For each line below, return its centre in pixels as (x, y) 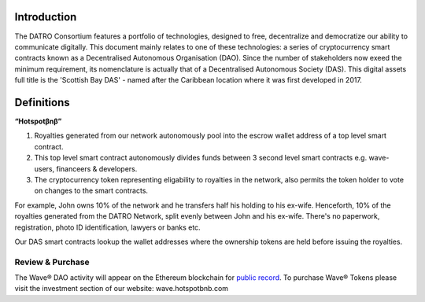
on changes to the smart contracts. (91, 191)
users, (44, 168)
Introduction (46, 17)
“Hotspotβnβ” (38, 121)
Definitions (42, 102)
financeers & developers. (97, 168)
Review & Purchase (52, 262)
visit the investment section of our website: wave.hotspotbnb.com (121, 289)
